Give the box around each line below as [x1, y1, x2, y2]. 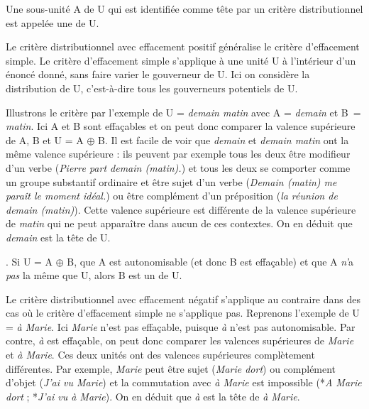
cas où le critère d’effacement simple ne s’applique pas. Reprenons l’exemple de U [6, 305, 360, 320]
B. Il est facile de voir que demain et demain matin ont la [98, 132, 349, 147]
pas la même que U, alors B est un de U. [6, 268, 182, 283]
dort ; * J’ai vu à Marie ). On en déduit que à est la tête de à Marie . [6, 388, 300, 403]
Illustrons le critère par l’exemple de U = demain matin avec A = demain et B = [6, 104, 361, 119]
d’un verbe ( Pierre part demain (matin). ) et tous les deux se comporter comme [6, 160, 351, 175]
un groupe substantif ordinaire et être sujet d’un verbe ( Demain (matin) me [6, 174, 337, 189]
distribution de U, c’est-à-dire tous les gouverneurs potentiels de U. [6, 80, 298, 95]
